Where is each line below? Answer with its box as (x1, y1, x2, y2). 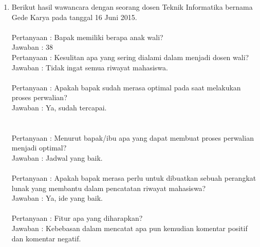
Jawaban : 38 (11, 42, 53, 52)
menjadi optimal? (11, 142, 67, 153)
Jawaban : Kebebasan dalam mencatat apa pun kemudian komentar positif (11, 223, 248, 234)
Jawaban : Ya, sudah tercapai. (11, 102, 107, 112)
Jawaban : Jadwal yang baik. (11, 152, 103, 163)
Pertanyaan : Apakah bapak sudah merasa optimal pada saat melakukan (11, 82, 241, 92)
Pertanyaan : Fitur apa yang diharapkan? (11, 213, 143, 223)
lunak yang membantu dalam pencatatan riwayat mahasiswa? (11, 182, 206, 193)
